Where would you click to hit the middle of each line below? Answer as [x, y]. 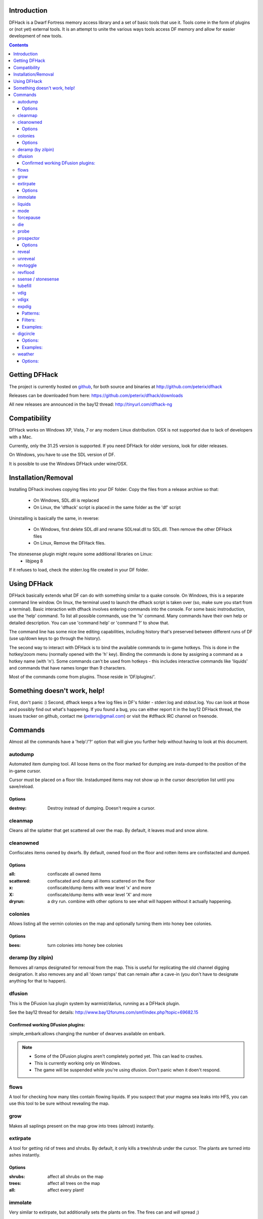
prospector [29, 238]
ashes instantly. [25, 1155]
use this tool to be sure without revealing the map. [59, 1103]
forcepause [29, 217]
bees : [15, 945]
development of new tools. [36, 36]
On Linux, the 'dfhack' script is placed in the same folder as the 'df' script [107, 507]
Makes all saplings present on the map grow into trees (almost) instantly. [82, 1126]
